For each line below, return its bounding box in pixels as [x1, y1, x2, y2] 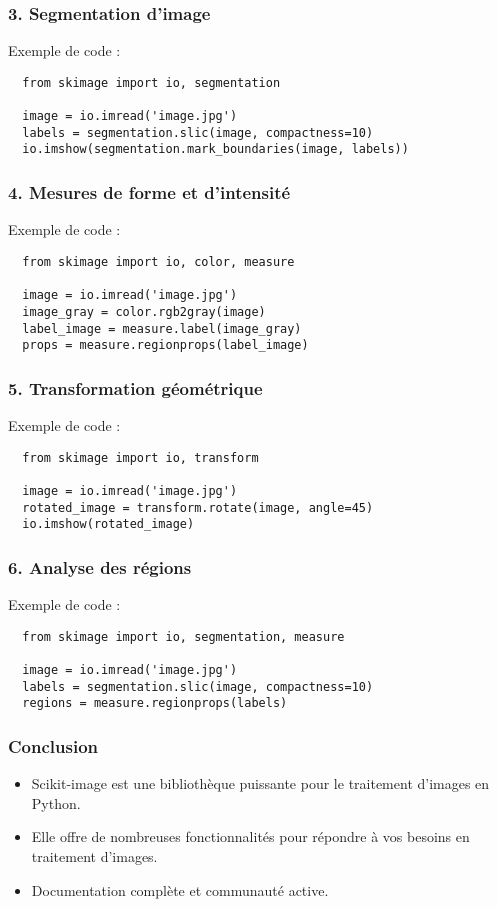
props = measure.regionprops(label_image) [22, 338, 309, 353]
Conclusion [8, 733, 98, 758]
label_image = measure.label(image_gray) [22, 321, 302, 336]
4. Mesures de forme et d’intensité [8, 180, 291, 205]
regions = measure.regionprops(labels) [22, 696, 288, 711]
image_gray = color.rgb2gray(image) [22, 304, 266, 319]
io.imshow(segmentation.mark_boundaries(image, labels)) [22, 142, 409, 157]
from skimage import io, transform [22, 450, 259, 465]
